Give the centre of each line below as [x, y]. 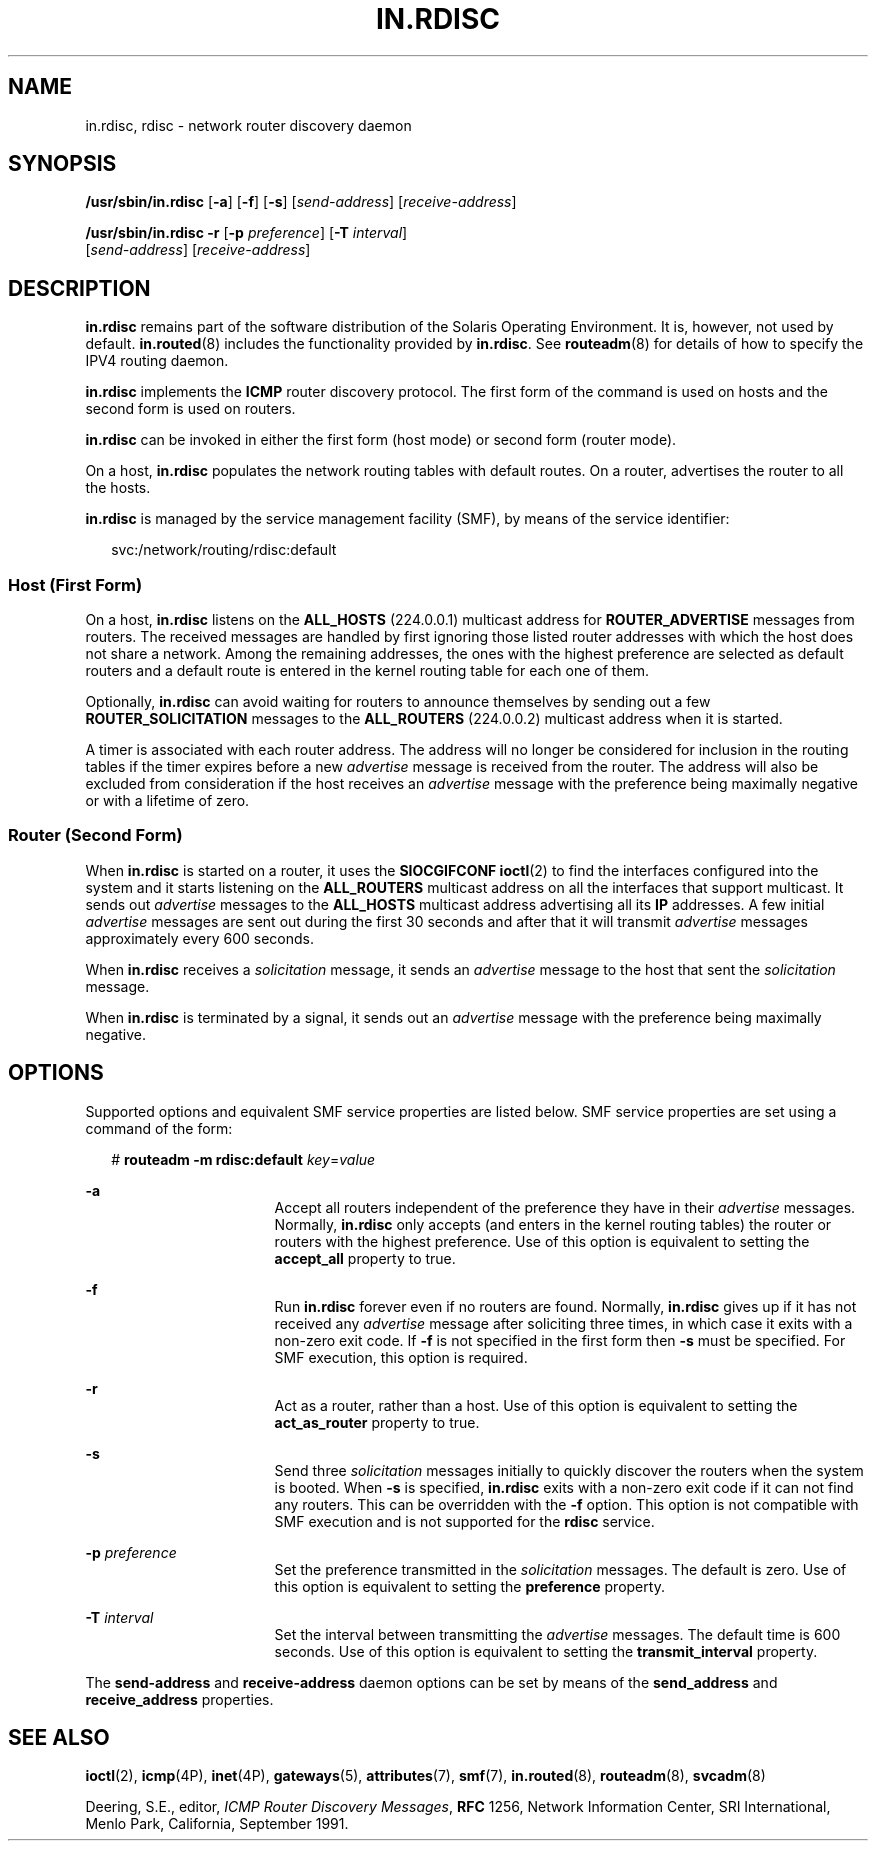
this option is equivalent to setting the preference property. [469, 1586]
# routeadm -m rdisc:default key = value [243, 1159]
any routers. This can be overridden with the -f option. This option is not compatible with [566, 1504]
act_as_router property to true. [377, 1422]
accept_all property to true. [365, 1258]
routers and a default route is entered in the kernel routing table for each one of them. [367, 671]
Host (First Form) [75, 584]
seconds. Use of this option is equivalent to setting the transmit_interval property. [546, 1651]
